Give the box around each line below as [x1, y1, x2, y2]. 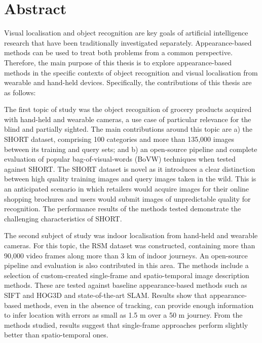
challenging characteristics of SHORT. [4, 213, 122, 223]
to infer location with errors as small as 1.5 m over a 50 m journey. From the [4, 310, 243, 320]
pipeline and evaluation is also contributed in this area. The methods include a [4, 260, 249, 271]
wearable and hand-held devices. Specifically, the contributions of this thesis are [4, 77, 252, 88]
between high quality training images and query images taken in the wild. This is [4, 173, 256, 184]
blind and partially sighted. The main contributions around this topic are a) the [4, 124, 253, 134]
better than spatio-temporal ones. [4, 329, 108, 340]
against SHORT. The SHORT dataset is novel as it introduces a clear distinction [4, 163, 255, 174]
